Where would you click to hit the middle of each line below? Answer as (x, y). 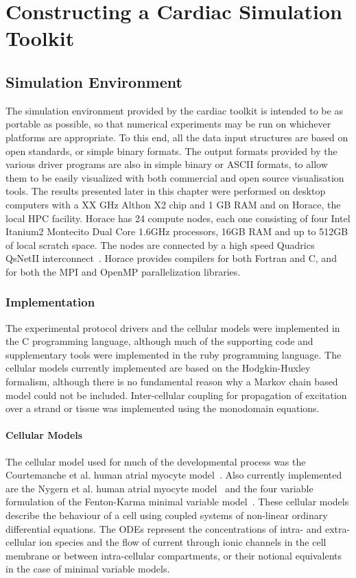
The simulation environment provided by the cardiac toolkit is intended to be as (174, 110)
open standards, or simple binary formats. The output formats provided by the (171, 150)
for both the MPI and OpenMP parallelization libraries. (123, 271)
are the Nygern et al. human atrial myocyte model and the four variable (159, 488)
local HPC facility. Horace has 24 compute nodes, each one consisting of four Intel (178, 218)
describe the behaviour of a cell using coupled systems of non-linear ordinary (167, 515)
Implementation (50, 302)
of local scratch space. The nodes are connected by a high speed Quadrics (160, 244)
